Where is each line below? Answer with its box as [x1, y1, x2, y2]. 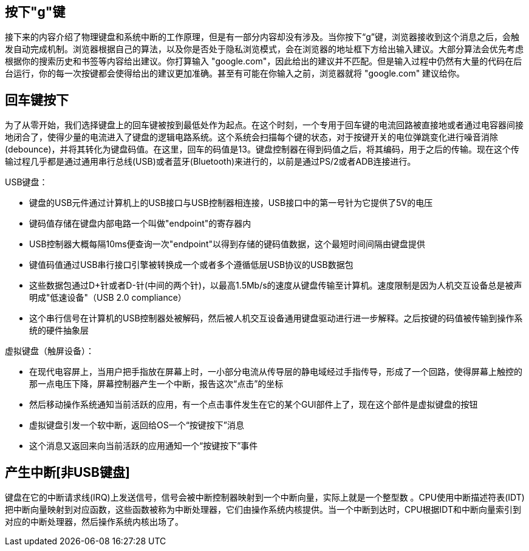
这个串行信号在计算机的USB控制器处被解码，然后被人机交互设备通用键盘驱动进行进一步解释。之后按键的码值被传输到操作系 [29, 313, 523, 324]
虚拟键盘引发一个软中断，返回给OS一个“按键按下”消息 [29, 420, 245, 431]
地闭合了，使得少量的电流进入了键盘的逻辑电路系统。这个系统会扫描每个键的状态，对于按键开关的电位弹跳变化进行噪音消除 [5, 132, 498, 143]
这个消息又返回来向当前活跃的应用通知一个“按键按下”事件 [29, 440, 258, 451]
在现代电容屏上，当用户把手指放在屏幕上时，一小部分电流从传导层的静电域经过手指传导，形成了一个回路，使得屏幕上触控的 [29, 366, 522, 377]
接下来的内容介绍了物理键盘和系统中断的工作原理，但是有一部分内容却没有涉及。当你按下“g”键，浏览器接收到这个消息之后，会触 [5, 32, 519, 43]
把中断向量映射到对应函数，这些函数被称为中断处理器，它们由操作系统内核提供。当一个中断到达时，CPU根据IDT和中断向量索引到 [5, 504, 522, 515]
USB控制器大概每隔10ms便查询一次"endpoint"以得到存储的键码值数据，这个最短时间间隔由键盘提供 [29, 239, 425, 250]
